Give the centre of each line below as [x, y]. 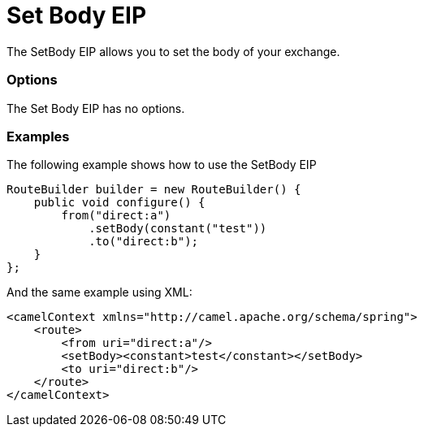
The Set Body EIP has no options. [96, 108]
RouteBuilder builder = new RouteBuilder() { [154, 190]
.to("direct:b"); [144, 242]
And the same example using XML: [100, 292]
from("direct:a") [116, 216]
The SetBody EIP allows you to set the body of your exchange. [173, 51]
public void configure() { [119, 203]
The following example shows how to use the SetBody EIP [162, 165]
